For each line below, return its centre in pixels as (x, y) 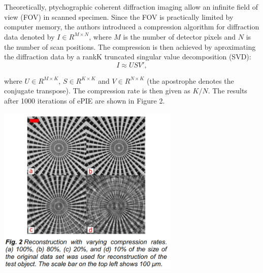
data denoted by (29, 36)
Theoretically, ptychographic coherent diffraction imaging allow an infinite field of (131, 7)
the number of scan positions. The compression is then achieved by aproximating (130, 46)
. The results (227, 91)
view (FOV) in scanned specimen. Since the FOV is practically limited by (119, 16)
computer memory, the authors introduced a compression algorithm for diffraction (132, 27)
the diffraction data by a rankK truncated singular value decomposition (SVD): (128, 57)
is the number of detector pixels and (179, 36)
